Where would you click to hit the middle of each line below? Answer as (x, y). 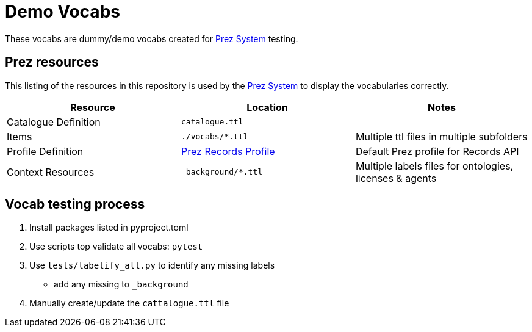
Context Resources (51, 172)
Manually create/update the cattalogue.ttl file (129, 303)
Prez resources (52, 62)
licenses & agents (396, 178)
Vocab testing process (75, 204)
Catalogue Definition (54, 122)
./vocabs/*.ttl (214, 137)
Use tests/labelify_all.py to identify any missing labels (152, 265)
